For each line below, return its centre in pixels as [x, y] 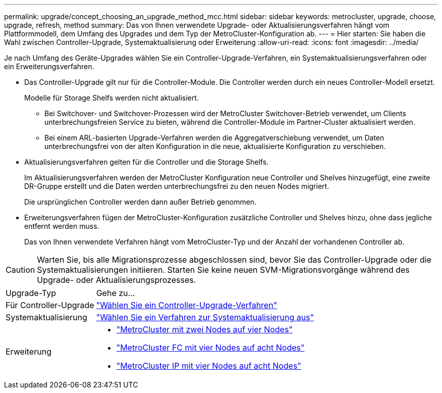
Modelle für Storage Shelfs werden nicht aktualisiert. [112, 98]
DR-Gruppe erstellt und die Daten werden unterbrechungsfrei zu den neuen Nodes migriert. [177, 186]
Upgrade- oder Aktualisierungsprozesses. [117, 280]
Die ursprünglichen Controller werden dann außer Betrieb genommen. [141, 202]
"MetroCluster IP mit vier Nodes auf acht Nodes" [209, 366]
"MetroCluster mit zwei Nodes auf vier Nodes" [204, 329]
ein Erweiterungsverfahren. [49, 66]
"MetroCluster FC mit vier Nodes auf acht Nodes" [210, 348]
